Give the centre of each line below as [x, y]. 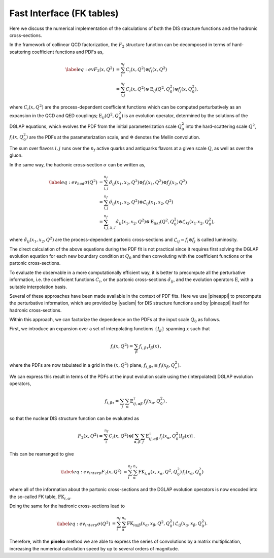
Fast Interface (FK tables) [64, 13]
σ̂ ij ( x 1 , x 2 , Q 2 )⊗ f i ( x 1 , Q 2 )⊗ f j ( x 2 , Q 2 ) [148, 182]
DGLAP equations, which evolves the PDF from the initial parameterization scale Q [96, 126]
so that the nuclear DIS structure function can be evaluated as [74, 419]
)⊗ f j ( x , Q [182, 90]
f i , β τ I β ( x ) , [150, 346]
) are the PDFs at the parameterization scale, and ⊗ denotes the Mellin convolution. [113, 137]
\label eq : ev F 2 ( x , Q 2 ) [90, 70]
